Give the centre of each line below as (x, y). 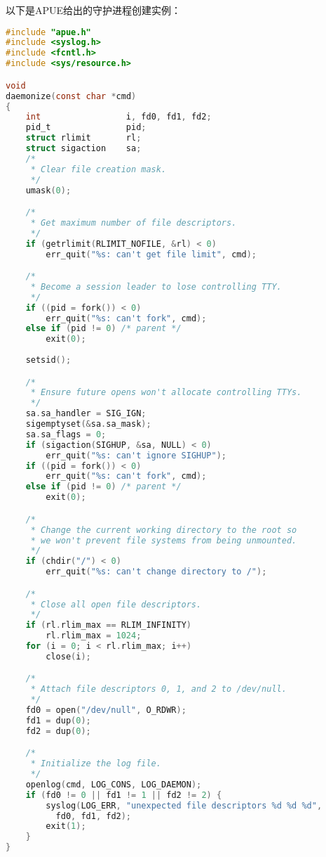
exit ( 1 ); (66, 826)
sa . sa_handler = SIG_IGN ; (86, 414)
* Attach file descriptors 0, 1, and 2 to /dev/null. (158, 689)
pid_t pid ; (86, 128)
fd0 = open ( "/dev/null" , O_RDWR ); (106, 710)
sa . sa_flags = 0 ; (66, 434)
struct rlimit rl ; (83, 138)
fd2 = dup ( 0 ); (58, 731)
